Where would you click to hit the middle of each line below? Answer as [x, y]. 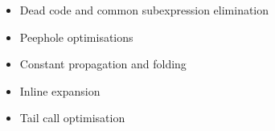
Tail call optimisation [72, 118]
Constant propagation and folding [103, 64]
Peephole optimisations [76, 37]
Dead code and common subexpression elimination [144, 10]
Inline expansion [60, 90]
